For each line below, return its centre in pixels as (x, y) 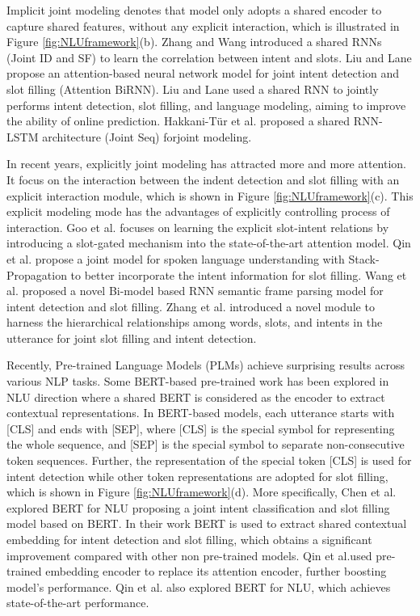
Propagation (37, 274)
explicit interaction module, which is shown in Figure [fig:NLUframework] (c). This (210, 195)
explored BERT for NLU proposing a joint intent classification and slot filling (198, 507)
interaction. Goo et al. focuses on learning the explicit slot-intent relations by (198, 227)
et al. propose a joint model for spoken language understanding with (176, 258)
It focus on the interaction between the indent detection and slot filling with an (203, 179)
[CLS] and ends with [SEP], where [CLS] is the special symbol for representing (201, 428)
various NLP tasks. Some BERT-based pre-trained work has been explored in (198, 381)
